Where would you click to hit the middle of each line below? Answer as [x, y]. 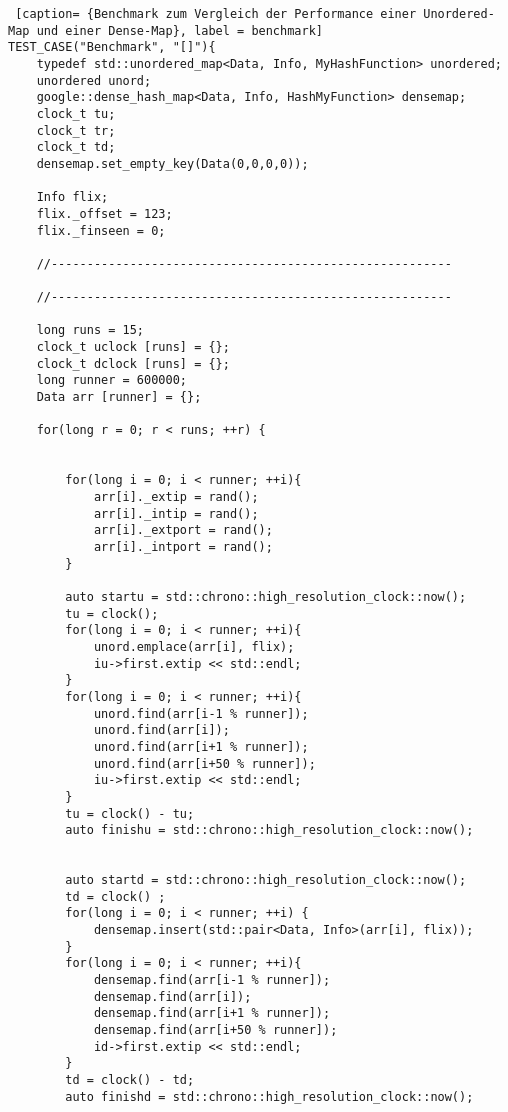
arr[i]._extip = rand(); [176, 497]
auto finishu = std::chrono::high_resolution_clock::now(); [269, 830]
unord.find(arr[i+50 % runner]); [204, 763]
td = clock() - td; [130, 1080]
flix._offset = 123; [104, 213]
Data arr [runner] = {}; [119, 397]
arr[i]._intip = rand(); [176, 513]
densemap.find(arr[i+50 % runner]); [215, 1030]
